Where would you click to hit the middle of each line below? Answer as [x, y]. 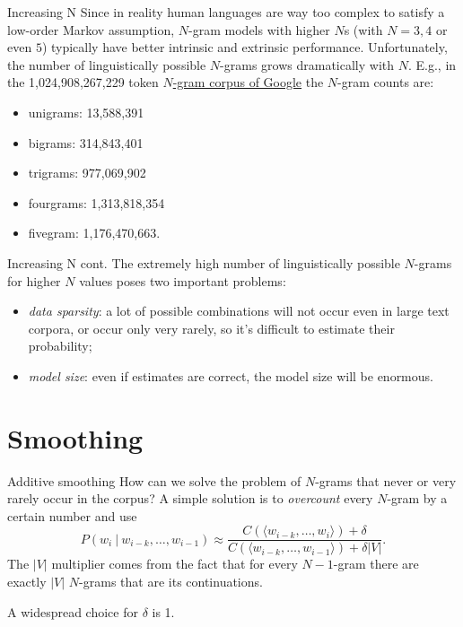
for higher [34, 280]
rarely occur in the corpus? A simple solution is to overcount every [190, 498]
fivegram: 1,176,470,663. [94, 233]
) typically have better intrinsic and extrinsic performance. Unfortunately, [245, 47]
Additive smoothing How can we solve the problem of [154, 480]
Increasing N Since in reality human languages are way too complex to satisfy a [226, 12]
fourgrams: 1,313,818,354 [96, 202]
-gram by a [417, 498]
